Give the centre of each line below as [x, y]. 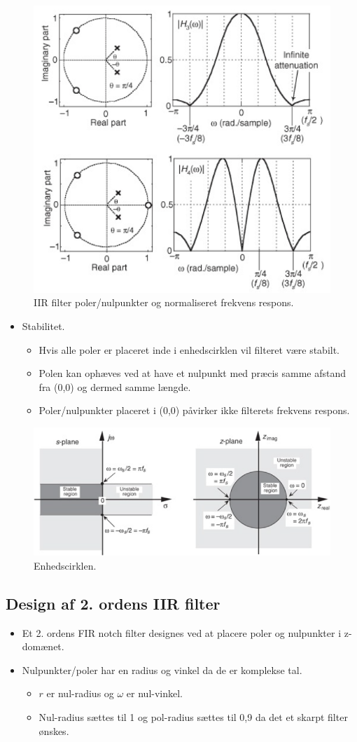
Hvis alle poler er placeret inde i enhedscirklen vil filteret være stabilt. [189, 349]
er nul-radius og [80, 693]
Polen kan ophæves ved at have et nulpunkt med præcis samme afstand [192, 373]
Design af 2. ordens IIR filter [113, 603]
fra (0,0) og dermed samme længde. [115, 386]
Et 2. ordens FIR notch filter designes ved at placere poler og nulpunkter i [182, 632]
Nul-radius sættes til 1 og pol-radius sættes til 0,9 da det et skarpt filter [193, 716]
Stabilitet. [43, 325]
